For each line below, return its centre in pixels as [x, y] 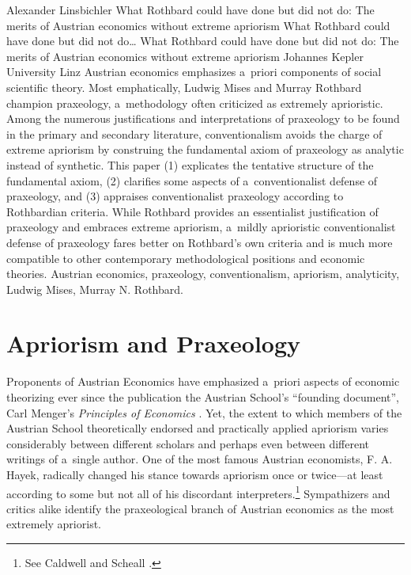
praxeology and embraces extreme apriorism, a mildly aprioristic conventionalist [201, 227]
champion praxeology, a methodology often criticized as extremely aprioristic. [195, 103]
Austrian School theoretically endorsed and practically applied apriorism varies [198, 428]
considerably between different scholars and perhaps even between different [188, 443]
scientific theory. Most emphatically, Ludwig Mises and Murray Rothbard [184, 87]
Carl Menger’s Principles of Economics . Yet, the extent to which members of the [204, 412]
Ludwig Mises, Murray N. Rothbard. [95, 289]
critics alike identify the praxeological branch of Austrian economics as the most [200, 508]
